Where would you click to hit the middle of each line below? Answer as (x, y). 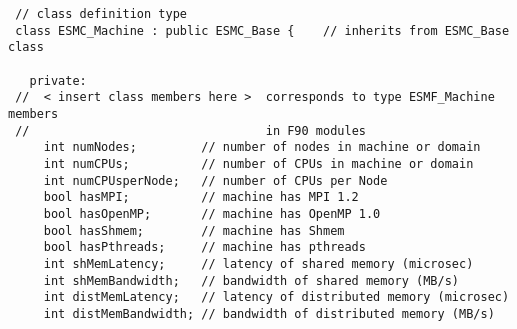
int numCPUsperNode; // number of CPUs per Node (215, 180)
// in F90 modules (190, 130)
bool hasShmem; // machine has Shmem (194, 230)
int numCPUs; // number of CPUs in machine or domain (258, 163)
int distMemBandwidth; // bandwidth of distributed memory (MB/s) (269, 313)
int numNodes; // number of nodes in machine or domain (262, 147)
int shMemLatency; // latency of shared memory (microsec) (258, 263)
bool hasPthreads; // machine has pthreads (204, 247)
